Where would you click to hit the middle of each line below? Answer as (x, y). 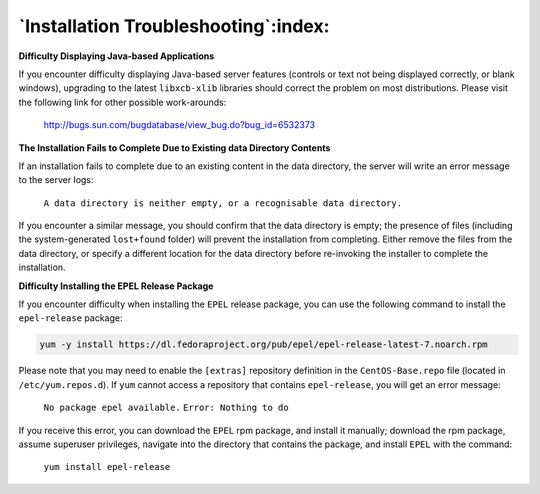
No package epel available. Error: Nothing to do (166, 408)
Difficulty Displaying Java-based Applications (116, 56)
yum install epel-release (107, 467)
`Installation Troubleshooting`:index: (174, 26)
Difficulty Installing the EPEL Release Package (116, 286)
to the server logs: (56, 180)
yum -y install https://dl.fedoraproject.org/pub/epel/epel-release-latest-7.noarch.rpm (264, 344)
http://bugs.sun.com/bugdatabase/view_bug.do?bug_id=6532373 (179, 125)
